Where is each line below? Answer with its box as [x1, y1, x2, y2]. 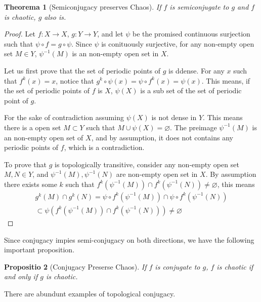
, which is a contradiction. [64, 142, 145, 153]
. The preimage [170, 122, 217, 132]
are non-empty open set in [116, 169, 198, 179]
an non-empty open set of [4, 132, 83, 142]
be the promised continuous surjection [132, 28, 250, 39]
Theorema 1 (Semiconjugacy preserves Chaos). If [4, 2, 161, 12]
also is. [44, 11, 66, 22]
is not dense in [151, 112, 197, 123]
